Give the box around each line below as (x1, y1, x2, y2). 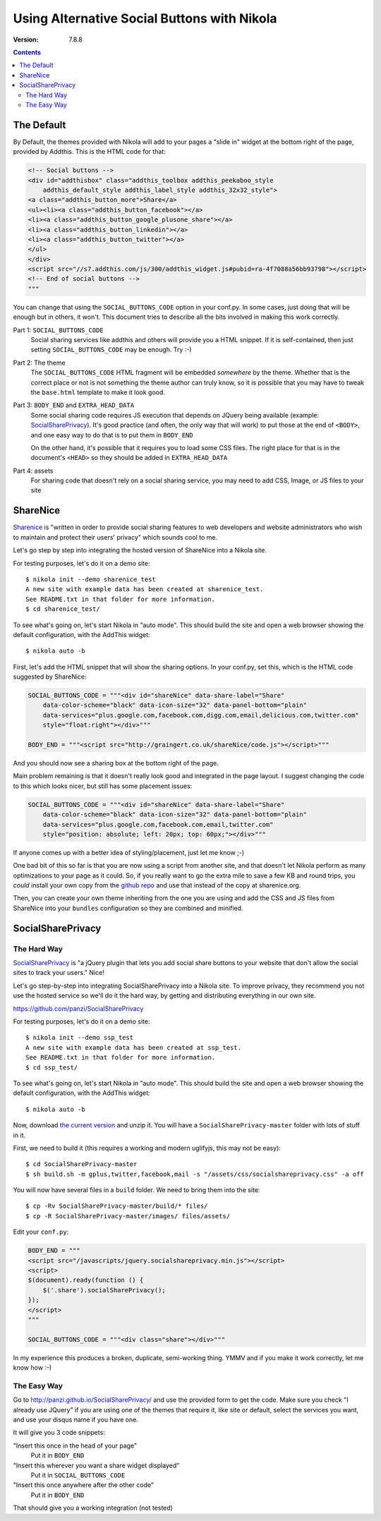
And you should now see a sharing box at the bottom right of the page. (13, 759, 219, 767)
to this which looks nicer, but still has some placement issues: (13, 782, 193, 790)
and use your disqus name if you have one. (13, 1415, 139, 1424)
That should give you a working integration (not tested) (13, 1503, 173, 1513)
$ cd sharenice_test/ (25, 605, 100, 613)
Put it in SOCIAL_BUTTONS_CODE (30, 1471, 126, 1479)
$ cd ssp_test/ (25, 1063, 78, 1072)
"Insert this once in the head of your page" (13, 1441, 138, 1450)
